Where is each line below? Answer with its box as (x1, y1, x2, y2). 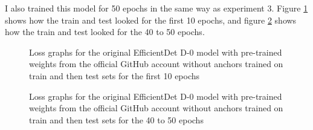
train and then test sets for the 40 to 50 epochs (29, 113, 204, 126)
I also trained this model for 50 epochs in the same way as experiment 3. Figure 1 (5, 2, 308, 14)
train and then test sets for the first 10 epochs (29, 69, 200, 82)
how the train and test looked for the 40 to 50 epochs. (5, 25, 205, 38)
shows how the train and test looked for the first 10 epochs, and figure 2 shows (5, 13, 297, 26)
